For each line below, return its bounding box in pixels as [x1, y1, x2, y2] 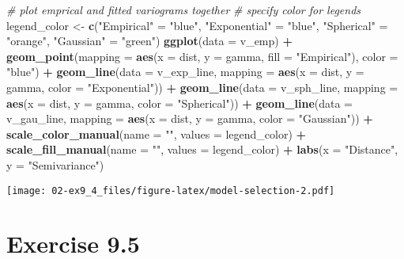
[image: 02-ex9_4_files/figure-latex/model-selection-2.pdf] [6, 185, 335, 196]
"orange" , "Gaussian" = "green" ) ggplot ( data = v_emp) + [6, 32, 293, 49]
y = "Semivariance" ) [6, 156, 104, 173]
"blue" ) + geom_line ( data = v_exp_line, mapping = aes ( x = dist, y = [6, 63, 364, 80]
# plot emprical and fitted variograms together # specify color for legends [6, 2, 361, 17]
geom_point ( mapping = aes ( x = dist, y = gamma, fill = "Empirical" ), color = [6, 48, 398, 64]
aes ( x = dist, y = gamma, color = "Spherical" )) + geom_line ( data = [6, 94, 353, 111]
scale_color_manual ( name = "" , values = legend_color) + [6, 125, 307, 142]
